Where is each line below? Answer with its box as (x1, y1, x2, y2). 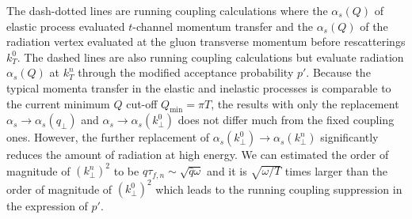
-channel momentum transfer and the (132, 17, 313, 34)
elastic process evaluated (6, 17, 125, 34)
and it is (207, 162, 247, 179)
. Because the (306, 64, 371, 81)
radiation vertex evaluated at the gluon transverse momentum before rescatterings (6, 33, 406, 50)
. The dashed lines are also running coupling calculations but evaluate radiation (17, 48, 404, 65)
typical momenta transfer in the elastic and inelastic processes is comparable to (6, 79, 391, 96)
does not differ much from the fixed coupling (177, 111, 395, 128)
